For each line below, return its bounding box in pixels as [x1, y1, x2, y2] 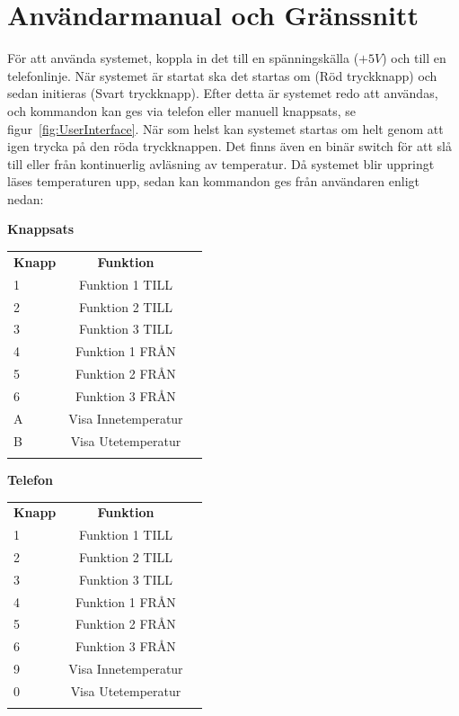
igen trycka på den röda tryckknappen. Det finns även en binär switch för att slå [7, 137, 452, 156]
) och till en [382, 49, 446, 67]
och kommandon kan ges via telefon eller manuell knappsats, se [7, 101, 357, 120]
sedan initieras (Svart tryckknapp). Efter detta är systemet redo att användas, [7, 84, 438, 103]
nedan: [7, 189, 44, 208]
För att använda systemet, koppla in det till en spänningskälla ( [7, 49, 359, 67]
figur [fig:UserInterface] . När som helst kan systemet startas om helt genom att [7, 119, 444, 138]
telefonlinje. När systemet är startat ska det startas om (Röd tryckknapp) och [7, 66, 437, 85]
